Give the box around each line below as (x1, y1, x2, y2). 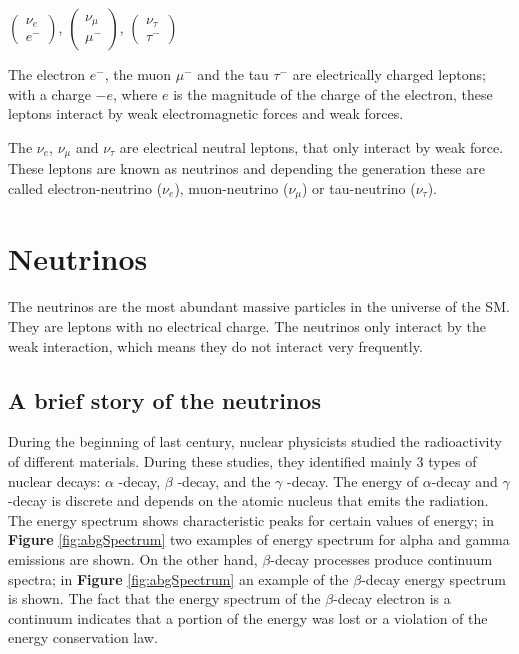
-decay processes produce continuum (270, 548, 493, 569)
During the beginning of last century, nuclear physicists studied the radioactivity (8, 431, 502, 452)
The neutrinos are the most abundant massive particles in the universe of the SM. (8, 296, 510, 317)
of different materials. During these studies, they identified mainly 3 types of (8, 450, 477, 471)
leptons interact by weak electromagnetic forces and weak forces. (8, 103, 404, 124)
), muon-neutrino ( (174, 177, 289, 198)
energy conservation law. (8, 627, 158, 648)
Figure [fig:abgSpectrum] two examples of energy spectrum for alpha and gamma (8, 529, 510, 550)
